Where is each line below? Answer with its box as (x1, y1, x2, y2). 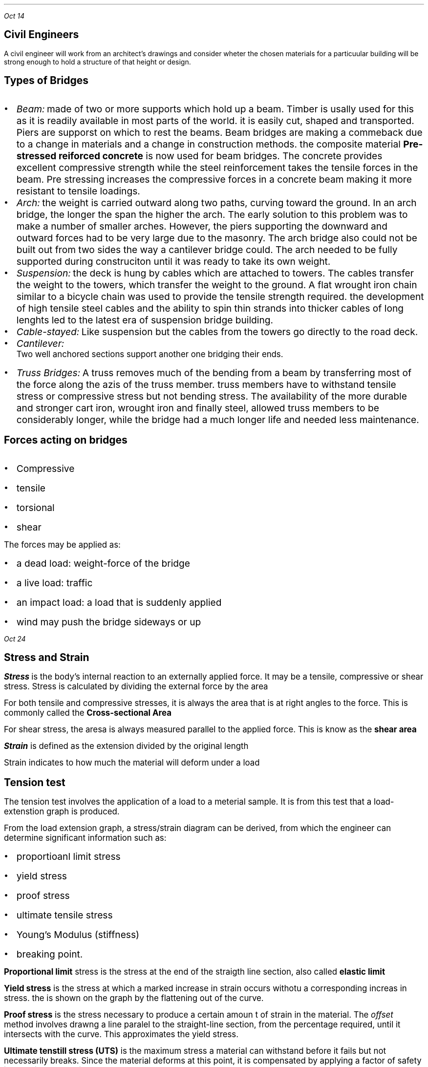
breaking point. (16, 948, 83, 960)
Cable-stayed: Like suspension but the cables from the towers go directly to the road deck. (16, 325, 418, 338)
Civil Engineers (4, 28, 79, 41)
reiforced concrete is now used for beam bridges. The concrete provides (58, 149, 383, 162)
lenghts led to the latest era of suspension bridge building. (16, 314, 274, 326)
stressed (16, 149, 57, 162)
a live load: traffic (16, 576, 93, 589)
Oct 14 (4, 12, 24, 20)
